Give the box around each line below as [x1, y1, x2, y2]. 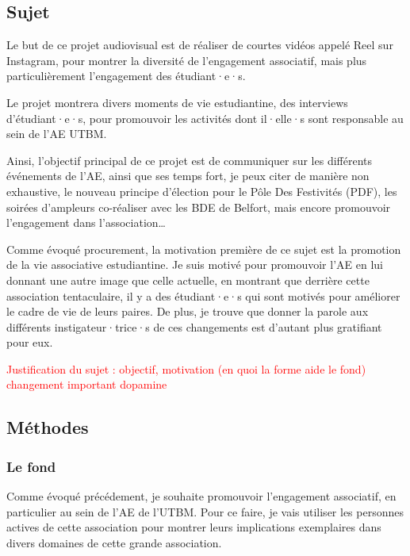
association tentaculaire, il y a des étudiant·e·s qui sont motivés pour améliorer [6, 287, 400, 304]
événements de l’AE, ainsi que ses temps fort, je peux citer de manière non [6, 167, 370, 184]
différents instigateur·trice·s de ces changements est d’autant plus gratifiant [6, 318, 382, 335]
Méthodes [6, 415, 89, 439]
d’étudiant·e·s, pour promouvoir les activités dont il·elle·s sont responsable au [6, 109, 404, 126]
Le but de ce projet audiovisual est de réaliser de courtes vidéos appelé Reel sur [6, 36, 393, 53]
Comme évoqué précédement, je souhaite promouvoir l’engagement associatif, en [6, 488, 397, 504]
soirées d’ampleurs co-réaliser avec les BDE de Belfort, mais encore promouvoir [6, 198, 391, 215]
